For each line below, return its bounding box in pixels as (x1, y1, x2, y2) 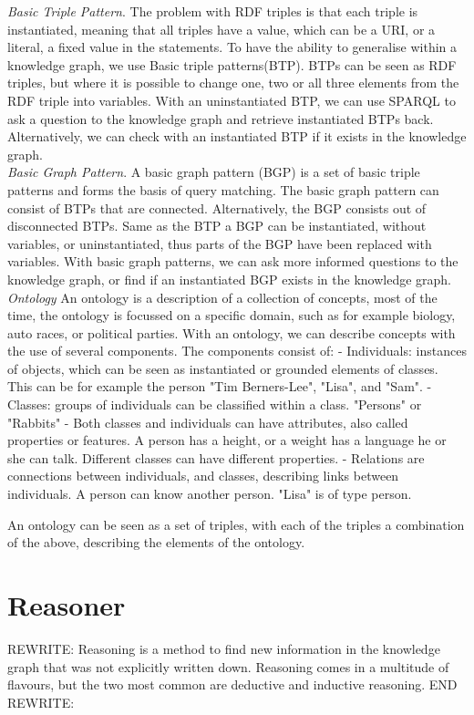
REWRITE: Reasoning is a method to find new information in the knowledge (7, 638, 440, 658)
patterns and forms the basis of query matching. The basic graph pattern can (7, 180, 439, 199)
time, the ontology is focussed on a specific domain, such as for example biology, (7, 306, 456, 325)
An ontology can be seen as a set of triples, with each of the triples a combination (7, 514, 465, 534)
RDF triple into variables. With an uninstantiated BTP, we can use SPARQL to (7, 90, 456, 109)
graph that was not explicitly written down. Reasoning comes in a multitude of (7, 657, 449, 676)
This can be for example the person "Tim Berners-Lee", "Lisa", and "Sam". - (7, 377, 432, 396)
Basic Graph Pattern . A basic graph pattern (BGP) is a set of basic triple (7, 162, 420, 181)
